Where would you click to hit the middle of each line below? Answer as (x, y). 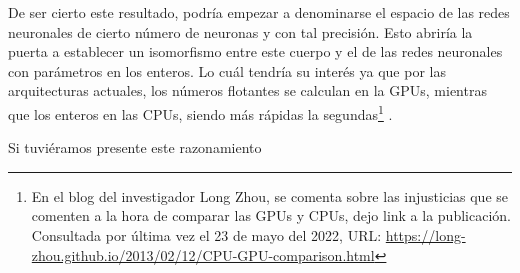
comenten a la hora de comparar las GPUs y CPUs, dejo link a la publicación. (271, 215)
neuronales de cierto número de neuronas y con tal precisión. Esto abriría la (240, 31)
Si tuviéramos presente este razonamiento (135, 147)
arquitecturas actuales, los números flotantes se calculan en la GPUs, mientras (247, 90)
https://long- (425, 235)
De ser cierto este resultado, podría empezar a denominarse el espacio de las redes (259, 12)
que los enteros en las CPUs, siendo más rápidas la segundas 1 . (200, 112)
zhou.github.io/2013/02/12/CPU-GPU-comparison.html (203, 254)
